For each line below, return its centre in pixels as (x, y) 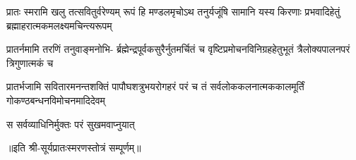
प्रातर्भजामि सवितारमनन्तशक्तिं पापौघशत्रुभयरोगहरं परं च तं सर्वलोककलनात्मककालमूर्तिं (155, 86)
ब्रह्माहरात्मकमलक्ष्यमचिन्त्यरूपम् (59, 25)
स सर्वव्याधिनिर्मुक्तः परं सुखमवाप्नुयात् (71, 124)
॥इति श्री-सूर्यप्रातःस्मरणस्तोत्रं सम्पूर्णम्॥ (74, 148)
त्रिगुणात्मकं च (30, 62)
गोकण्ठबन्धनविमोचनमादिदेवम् (56, 100)
